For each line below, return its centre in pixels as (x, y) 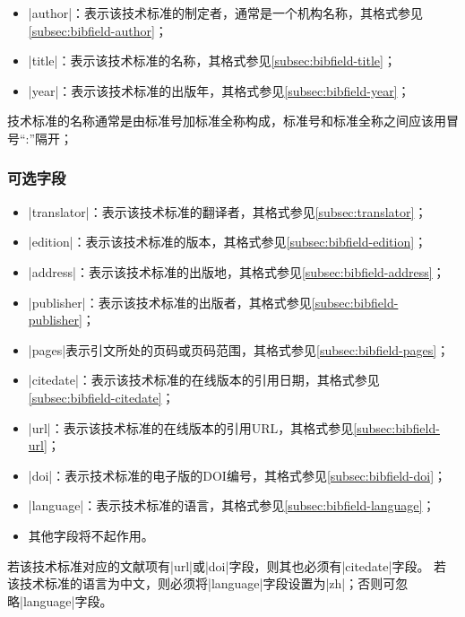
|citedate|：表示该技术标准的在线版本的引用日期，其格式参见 (204, 380)
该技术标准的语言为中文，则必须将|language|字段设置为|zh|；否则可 (202, 583)
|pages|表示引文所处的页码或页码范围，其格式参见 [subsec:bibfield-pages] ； (239, 349)
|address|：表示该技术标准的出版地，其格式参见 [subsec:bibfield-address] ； (237, 271)
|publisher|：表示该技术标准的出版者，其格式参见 (170, 302)
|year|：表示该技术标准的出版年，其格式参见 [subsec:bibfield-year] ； (219, 90)
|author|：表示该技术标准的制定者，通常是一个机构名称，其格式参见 (226, 13)
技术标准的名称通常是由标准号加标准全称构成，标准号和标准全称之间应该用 (227, 121)
